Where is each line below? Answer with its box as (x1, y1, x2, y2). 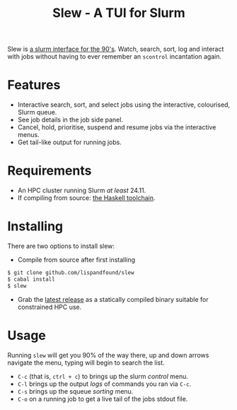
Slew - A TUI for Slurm (52, 5, 185, 21)
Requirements (7, 163, 92, 179)
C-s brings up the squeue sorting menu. (17, 387, 134, 395)
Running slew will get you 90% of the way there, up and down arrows (7, 351, 209, 359)
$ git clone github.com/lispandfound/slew (7, 269, 134, 276)
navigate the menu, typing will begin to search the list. (7, 358, 165, 367)
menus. (17, 131, 40, 139)
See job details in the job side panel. (17, 115, 124, 124)
